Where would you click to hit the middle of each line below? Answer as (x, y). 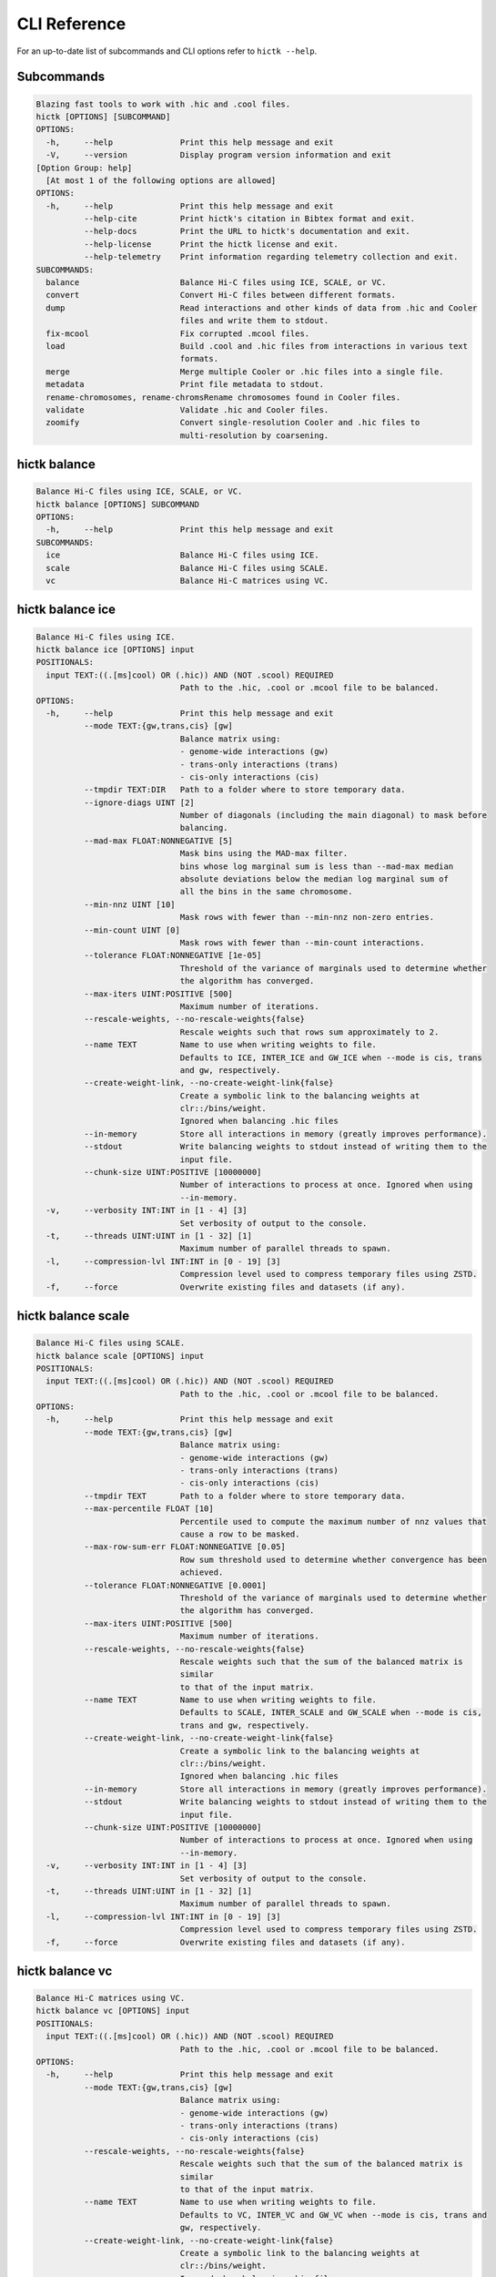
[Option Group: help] (84, 168)
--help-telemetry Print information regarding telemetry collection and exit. (271, 257)
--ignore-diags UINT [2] (139, 802)
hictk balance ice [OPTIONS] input (115, 650)
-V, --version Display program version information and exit (218, 155)
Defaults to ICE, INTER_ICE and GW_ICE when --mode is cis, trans (331, 1057)
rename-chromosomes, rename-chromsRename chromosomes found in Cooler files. (223, 397)
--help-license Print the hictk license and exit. (211, 244)
